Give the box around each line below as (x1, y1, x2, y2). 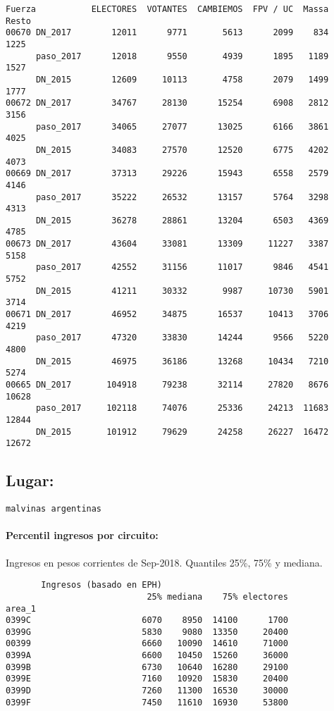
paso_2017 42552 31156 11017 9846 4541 (35, 262, 329, 273)
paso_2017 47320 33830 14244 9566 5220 (35, 333, 329, 343)
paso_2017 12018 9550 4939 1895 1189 (35, 51, 329, 61)
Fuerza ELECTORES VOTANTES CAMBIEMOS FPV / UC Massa (6, 4, 329, 14)
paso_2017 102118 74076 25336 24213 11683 (35, 403, 329, 414)
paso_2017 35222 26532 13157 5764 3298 (35, 192, 329, 202)
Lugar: (6, 469, 54, 491)
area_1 (6, 603, 36, 614)
